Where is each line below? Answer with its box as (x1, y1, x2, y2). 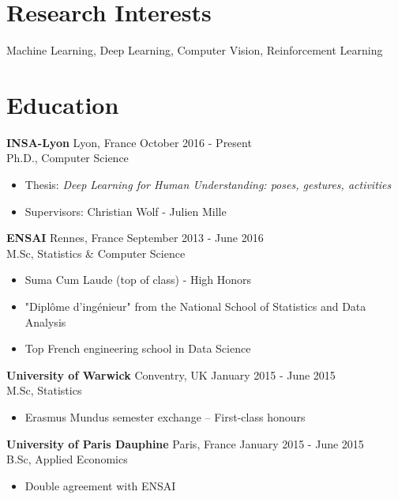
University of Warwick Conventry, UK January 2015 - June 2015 (6, 366, 336, 383)
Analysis (24, 313, 66, 330)
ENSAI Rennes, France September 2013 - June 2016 (6, 229, 264, 246)
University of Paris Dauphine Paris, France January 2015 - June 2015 (6, 435, 364, 452)
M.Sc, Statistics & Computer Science (6, 244, 186, 261)
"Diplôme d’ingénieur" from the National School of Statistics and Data (24, 298, 366, 314)
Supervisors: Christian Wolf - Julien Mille (24, 202, 227, 219)
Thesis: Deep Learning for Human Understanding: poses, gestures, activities (24, 176, 392, 193)
